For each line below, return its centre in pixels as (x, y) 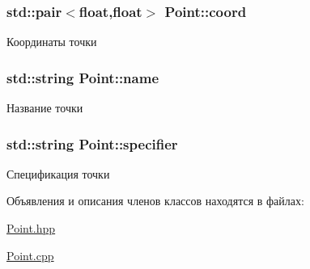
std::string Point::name (83, 77)
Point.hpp (31, 228)
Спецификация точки (58, 173)
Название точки (45, 108)
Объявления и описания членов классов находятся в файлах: (155, 201)
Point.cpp (30, 255)
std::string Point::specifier (92, 143)
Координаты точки (52, 42)
